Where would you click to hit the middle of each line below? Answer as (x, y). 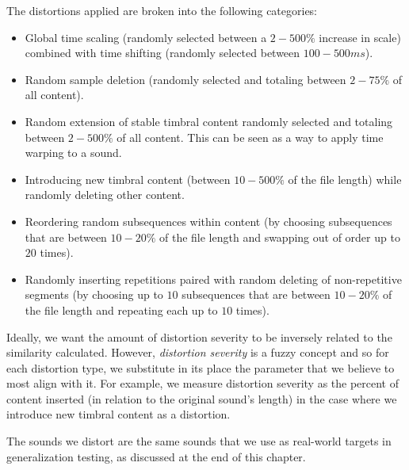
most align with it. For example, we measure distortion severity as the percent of (203, 383)
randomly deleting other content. (105, 195)
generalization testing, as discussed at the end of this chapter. (156, 456)
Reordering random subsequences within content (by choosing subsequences (208, 221)
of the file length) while (345, 179)
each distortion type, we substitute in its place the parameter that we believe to (201, 367)
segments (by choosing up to (94, 294)
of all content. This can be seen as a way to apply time (250, 137)
